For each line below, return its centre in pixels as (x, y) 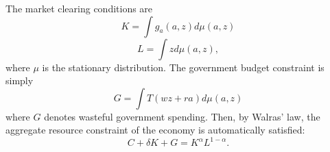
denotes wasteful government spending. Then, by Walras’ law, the (182, 116)
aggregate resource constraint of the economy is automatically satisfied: (155, 130)
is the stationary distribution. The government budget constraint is (183, 67)
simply (20, 80)
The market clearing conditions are (79, 8)
